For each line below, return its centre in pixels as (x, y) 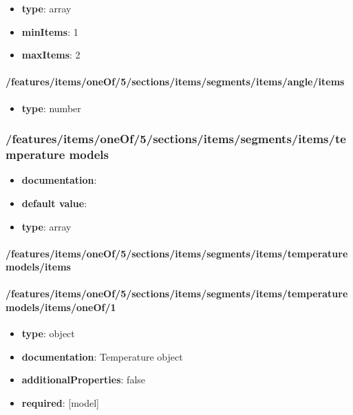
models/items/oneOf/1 (61, 307)
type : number (51, 108)
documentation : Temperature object (102, 356)
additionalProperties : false (84, 380)
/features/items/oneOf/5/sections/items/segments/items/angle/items (175, 82)
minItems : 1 (50, 31)
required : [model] (60, 403)
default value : (54, 203)
